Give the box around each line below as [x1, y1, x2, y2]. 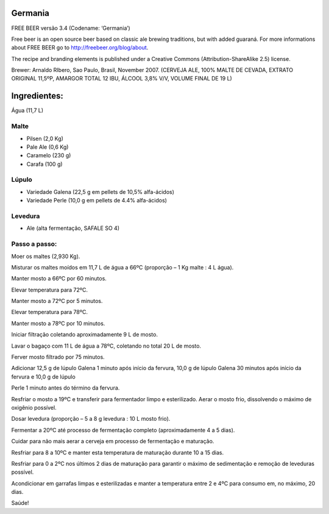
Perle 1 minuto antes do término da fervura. [11, 384, 120, 391]
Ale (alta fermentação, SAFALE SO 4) [26, 224, 120, 232]
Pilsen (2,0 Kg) [26, 135, 64, 142]
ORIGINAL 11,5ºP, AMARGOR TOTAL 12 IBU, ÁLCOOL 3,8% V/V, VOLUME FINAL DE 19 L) [11, 75, 233, 82]
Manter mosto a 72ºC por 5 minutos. [11, 298, 103, 305]
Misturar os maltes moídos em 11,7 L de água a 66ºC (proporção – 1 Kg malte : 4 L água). [11, 263, 234, 271]
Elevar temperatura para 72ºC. [11, 286, 88, 293]
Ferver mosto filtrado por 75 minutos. [11, 354, 105, 361]
